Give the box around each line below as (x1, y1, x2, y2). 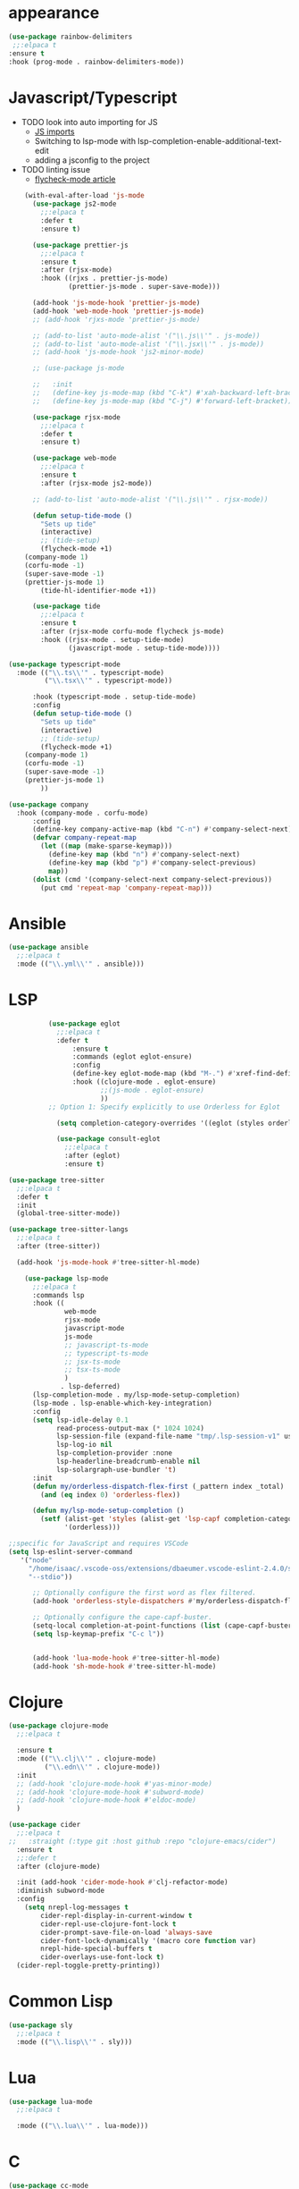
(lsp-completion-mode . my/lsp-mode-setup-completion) (31, 1390, 241, 1399)
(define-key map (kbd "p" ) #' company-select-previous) (47, 858, 256, 867)
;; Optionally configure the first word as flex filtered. (31, 1588, 256, 1598)
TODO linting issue (21, 165, 91, 175)
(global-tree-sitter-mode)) (16, 1209, 121, 1218)
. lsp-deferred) (60, 1382, 121, 1391)
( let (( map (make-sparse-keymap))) (40, 841, 173, 851)
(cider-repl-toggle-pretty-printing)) (16, 1961, 162, 1970)
